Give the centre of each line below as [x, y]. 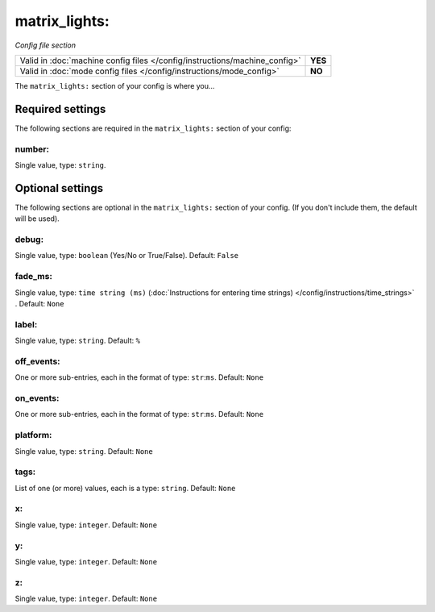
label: [26, 324]
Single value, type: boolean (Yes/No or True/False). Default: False [127, 256]
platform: [33, 435]
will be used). [37, 219]
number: [32, 149]
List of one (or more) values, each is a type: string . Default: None [125, 488]
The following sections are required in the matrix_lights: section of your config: [153, 128]
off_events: [37, 361]
